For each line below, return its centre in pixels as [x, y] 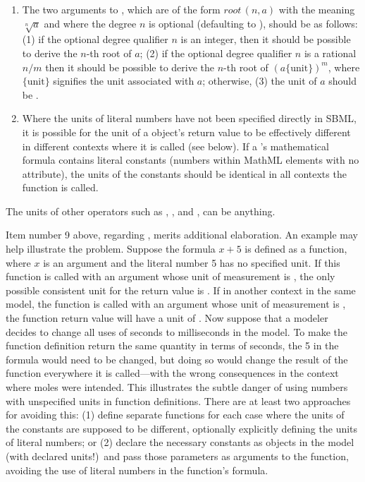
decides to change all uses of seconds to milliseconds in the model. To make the [177, 331]
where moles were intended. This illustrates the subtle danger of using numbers [177, 387]
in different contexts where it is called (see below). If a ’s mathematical [175, 146]
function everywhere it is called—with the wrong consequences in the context [172, 373]
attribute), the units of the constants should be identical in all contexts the [184, 173]
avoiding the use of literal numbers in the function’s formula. [137, 470]
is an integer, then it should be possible [266, 39]
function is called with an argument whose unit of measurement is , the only [171, 276]
